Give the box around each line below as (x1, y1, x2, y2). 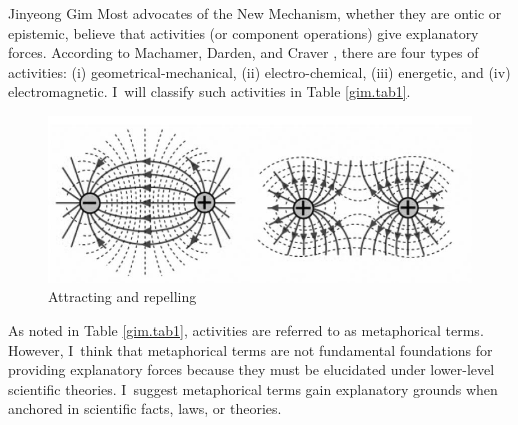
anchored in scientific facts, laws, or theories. (8, 398, 282, 419)
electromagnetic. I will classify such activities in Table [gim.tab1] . (8, 81, 411, 102)
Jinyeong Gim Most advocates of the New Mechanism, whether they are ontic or (8, 3, 502, 23)
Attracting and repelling (48, 286, 197, 307)
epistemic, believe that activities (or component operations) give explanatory (8, 22, 479, 43)
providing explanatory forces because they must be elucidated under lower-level (8, 359, 495, 380)
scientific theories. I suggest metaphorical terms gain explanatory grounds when (8, 378, 498, 399)
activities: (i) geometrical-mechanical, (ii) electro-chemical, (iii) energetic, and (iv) (8, 61, 511, 82)
